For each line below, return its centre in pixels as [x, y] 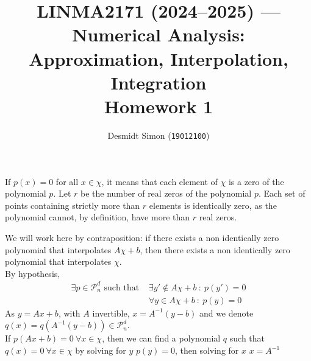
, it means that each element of [159, 181]
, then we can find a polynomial [161, 338]
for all [67, 181]
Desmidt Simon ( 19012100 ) [159, 135]
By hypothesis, [33, 273]
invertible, [111, 313]
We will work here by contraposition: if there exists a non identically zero [142, 237]
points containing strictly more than [73, 205]
